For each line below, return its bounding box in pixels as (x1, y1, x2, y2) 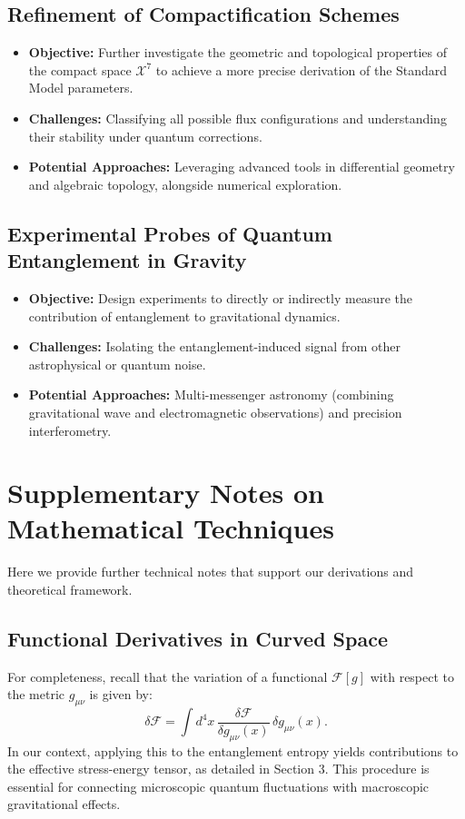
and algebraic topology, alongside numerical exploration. (28, 174, 342, 193)
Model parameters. (28, 78, 134, 97)
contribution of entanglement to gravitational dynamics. (28, 306, 341, 325)
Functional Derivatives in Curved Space (7, 625, 388, 652)
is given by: (89, 685, 153, 704)
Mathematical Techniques (7, 509, 334, 547)
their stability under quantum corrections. (28, 126, 262, 145)
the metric (7, 685, 65, 704)
